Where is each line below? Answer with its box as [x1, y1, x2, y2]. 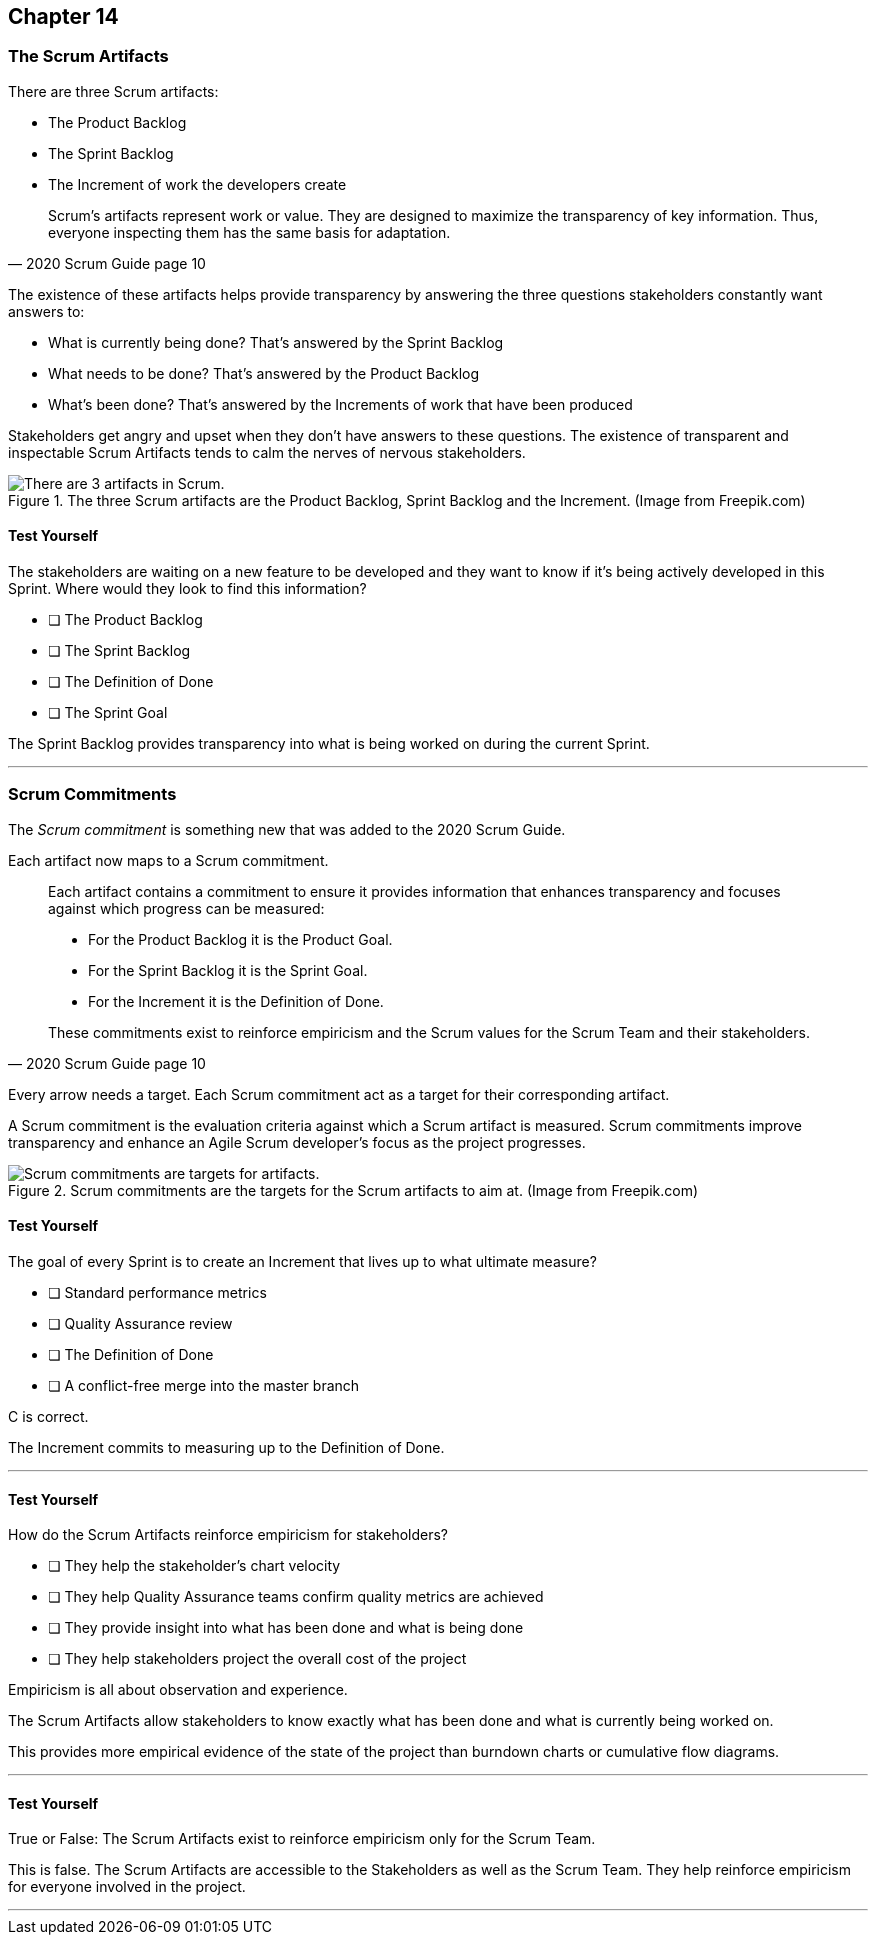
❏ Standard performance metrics [48, 1283, 267, 1301]
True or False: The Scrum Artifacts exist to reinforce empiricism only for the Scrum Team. [8, 1830, 596, 1848]
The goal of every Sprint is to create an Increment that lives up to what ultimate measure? [8, 1252, 597, 1270]
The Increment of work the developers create [48, 175, 347, 193]
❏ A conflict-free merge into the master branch [48, 1376, 360, 1394]
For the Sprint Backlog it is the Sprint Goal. [88, 961, 368, 979]
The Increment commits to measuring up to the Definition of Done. [8, 1438, 445, 1456]
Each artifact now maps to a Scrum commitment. [8, 851, 329, 869]
